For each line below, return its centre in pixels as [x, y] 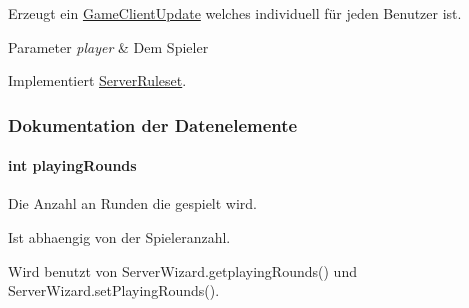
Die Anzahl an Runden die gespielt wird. [133, 203]
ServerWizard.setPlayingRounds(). [114, 290]
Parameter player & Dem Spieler [108, 46]
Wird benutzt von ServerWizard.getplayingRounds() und [182, 270]
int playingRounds [72, 165]
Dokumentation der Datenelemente [153, 124]
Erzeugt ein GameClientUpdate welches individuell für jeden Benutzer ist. [235, 13]
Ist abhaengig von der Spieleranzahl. [119, 237]
